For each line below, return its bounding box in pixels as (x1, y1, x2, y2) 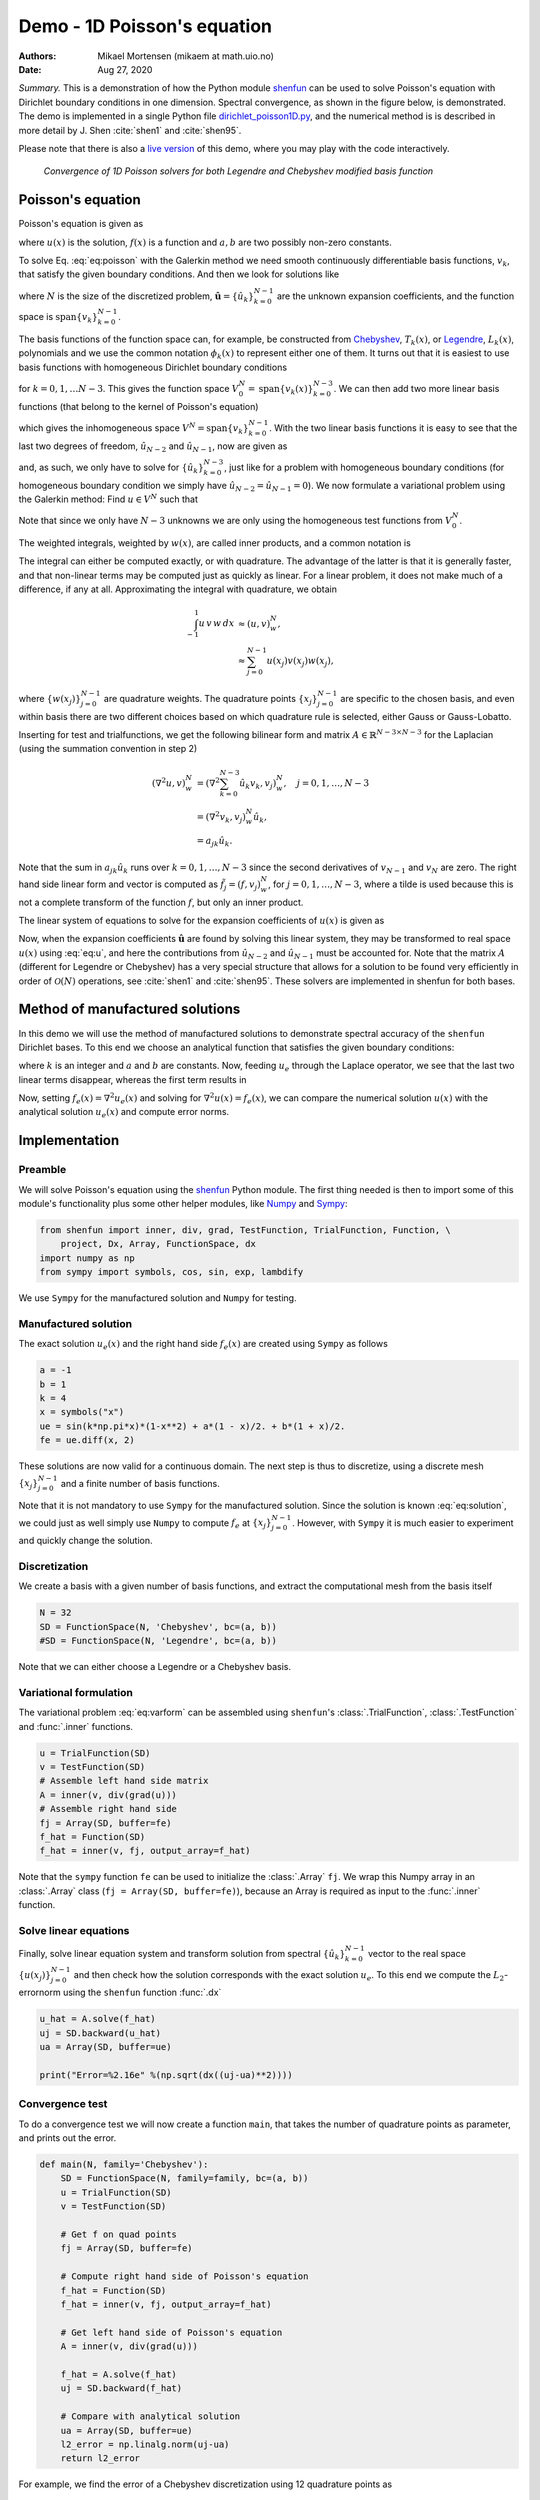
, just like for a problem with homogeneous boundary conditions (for (223, 461, 505, 473)
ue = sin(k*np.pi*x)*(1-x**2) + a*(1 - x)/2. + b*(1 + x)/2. (39, 1420, 346, 1432)
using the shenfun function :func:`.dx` (62, 1986, 222, 1999)
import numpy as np (39, 1252, 135, 1264)
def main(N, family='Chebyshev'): (39, 2159, 209, 2170)
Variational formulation (18, 1685, 134, 1699)
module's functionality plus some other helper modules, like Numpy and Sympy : (18, 1198, 349, 1210)
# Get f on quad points (60, 2229, 177, 2240)
